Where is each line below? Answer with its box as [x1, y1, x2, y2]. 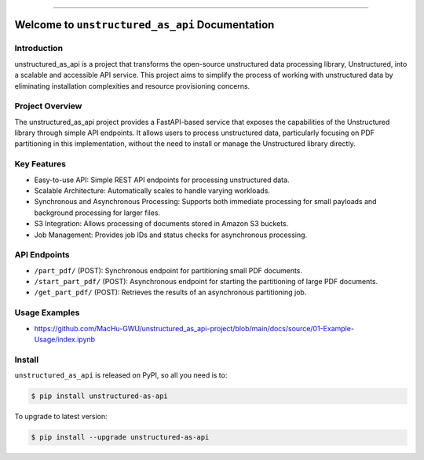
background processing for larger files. [34, 208, 161, 217]
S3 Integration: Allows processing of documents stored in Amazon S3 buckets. [34, 219, 289, 228]
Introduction [14, 43, 63, 54]
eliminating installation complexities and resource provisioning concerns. [14, 81, 250, 90]
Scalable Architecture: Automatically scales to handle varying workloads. [34, 186, 271, 195]
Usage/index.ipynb [34, 334, 96, 345]
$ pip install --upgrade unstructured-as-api [31, 433, 210, 442]
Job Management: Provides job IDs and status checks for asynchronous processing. [34, 230, 308, 239]
